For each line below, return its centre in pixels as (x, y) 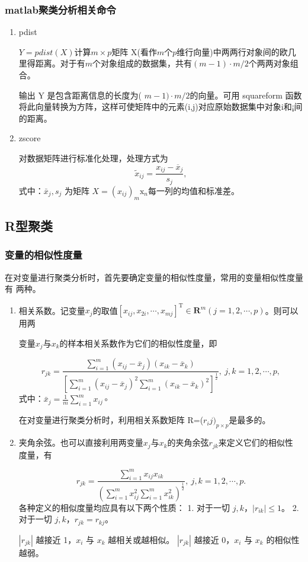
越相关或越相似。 (141, 539)
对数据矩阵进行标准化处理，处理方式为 (93, 158)
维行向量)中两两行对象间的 (228, 51)
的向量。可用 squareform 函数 (246, 95)
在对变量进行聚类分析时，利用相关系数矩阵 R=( (111, 420)
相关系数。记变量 (52, 310)
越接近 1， (56, 539)
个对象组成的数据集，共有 (142, 63)
